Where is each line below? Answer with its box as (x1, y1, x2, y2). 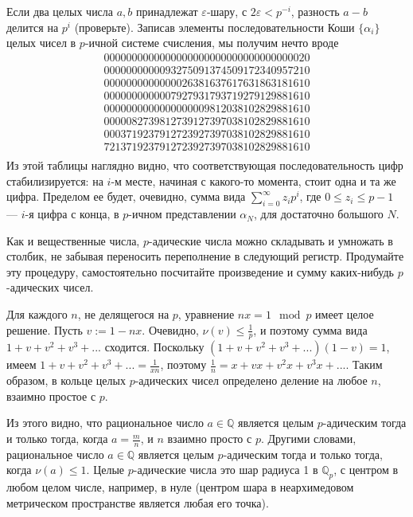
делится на (6, 18, 59, 35)
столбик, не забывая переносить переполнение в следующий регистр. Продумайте (6, 248, 404, 264)
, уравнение (177, 306, 235, 323)
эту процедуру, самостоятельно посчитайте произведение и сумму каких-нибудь (6, 263, 395, 280)
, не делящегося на (77, 306, 169, 323)
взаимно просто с (167, 430, 252, 447)
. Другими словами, (260, 430, 357, 447)
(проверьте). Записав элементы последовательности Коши (74, 18, 355, 35)
